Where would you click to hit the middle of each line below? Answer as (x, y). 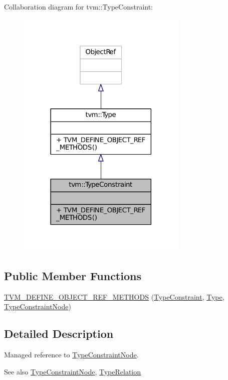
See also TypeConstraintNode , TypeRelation (73, 371)
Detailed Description (59, 334)
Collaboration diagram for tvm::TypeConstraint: (79, 7)
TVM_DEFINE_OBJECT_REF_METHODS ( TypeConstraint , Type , (114, 296)
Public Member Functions (73, 275)
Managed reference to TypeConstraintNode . (71, 354)
